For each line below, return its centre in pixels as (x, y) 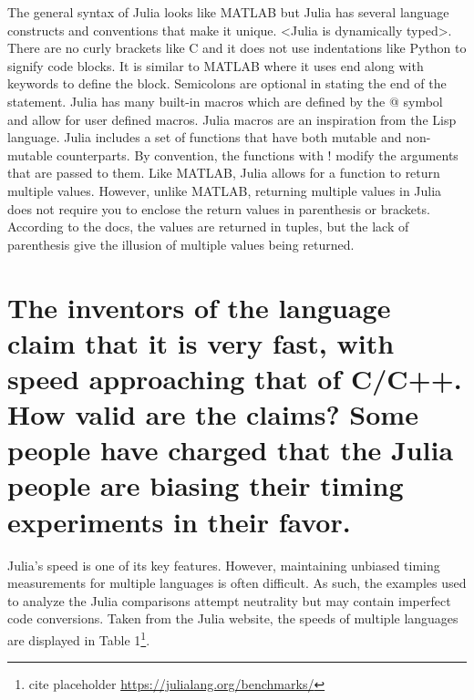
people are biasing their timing (206, 485)
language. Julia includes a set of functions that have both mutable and (205, 137)
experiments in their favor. (179, 521)
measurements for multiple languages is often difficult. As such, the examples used (237, 583)
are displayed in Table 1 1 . (79, 638)
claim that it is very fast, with (201, 342)
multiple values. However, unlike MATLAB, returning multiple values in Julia (225, 190)
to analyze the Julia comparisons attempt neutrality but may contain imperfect (229, 600)
